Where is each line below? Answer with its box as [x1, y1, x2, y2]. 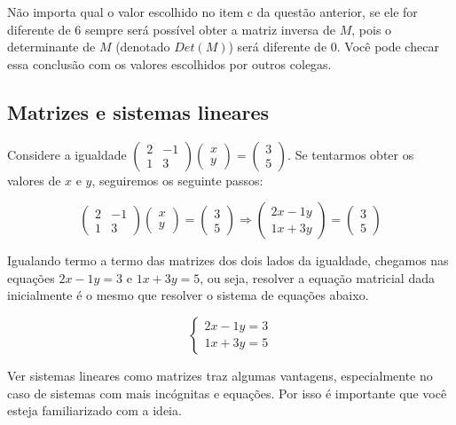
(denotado [115, 37, 170, 56]
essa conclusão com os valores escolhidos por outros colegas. [7, 54, 332, 73]
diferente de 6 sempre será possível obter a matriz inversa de [7, 20, 336, 38]
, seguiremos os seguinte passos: [91, 170, 263, 189]
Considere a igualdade [7, 145, 127, 163]
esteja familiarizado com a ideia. [7, 401, 182, 420]
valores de [7, 170, 61, 189]
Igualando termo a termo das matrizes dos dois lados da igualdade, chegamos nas [7, 251, 449, 270]
